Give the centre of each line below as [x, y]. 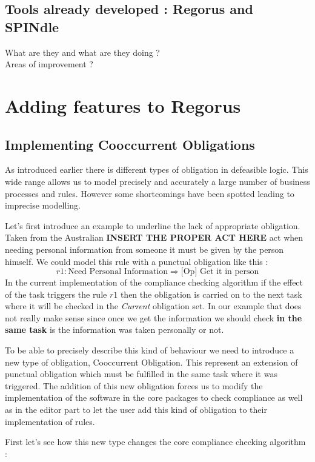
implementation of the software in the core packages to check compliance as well [154, 397]
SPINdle [32, 26]
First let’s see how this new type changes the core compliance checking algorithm [155, 442]
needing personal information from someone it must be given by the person [144, 249]
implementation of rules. [50, 421]
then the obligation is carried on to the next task [211, 294]
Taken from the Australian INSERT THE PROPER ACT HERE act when [154, 237]
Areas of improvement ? [49, 64]
